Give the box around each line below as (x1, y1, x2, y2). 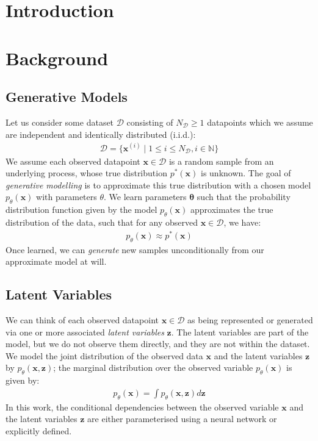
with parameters (36, 190, 97, 203)
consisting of (126, 115, 173, 128)
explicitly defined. (5, 424, 72, 437)
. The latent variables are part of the (171, 325, 309, 338)
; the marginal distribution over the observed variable (53, 361, 253, 374)
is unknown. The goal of (200, 167, 291, 179)
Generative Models (5, 87, 128, 106)
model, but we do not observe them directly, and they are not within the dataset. (5, 337, 310, 350)
